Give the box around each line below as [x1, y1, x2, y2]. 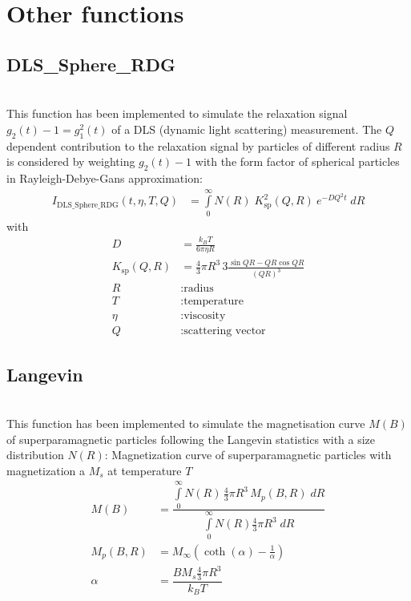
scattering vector [183, 325, 266, 337]
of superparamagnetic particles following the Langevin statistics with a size [6, 430, 376, 447]
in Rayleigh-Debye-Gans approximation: [6, 169, 203, 186]
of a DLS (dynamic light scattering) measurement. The [111, 120, 382, 137]
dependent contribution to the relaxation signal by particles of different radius [6, 137, 390, 154]
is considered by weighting [6, 153, 135, 170]
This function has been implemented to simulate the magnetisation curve [6, 415, 365, 432]
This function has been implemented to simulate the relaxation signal [6, 105, 348, 122]
